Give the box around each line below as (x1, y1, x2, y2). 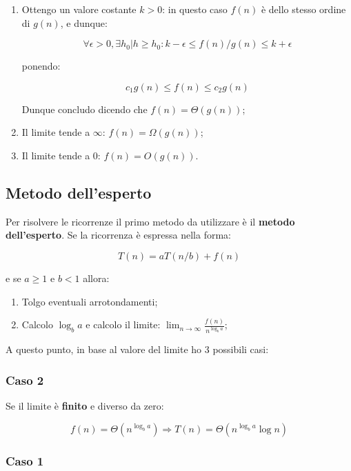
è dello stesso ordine (261, 2, 346, 16)
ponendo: (21, 59, 61, 73)
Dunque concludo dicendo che (21, 101, 148, 116)
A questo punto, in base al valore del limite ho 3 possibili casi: (6, 342, 269, 357)
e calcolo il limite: (86, 317, 161, 332)
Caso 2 (6, 371, 44, 388)
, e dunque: (60, 15, 108, 30)
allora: (83, 270, 110, 285)
